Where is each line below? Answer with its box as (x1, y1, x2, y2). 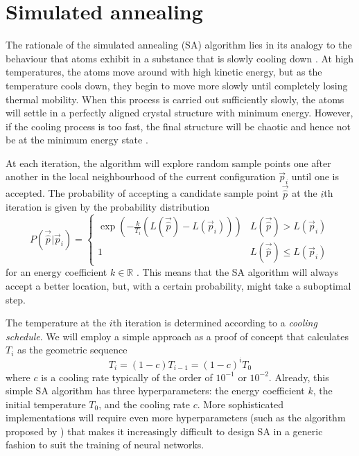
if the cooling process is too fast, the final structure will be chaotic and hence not (6, 119, 351, 133)
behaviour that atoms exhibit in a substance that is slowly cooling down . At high (6, 51, 354, 65)
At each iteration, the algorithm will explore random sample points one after (6, 155, 331, 170)
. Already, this (268, 369, 329, 384)
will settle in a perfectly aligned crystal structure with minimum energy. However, (6, 105, 353, 120)
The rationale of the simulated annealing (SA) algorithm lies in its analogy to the (6, 37, 352, 52)
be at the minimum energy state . (6, 132, 148, 147)
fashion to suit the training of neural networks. (6, 437, 204, 452)
